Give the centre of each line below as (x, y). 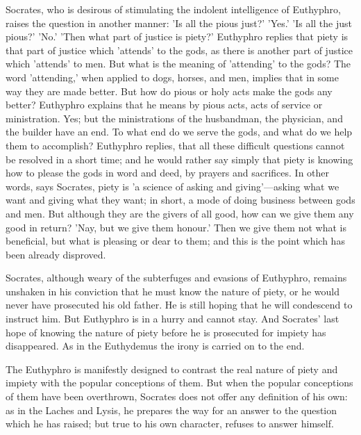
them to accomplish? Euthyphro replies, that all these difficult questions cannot (175, 145)
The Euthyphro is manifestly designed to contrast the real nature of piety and (172, 369)
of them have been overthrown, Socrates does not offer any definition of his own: (177, 396)
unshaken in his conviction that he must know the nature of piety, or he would (173, 291)
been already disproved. (56, 254)
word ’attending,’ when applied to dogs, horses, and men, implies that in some (172, 77)
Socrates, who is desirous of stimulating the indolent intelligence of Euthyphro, (173, 9)
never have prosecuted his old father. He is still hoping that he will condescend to (179, 305)
